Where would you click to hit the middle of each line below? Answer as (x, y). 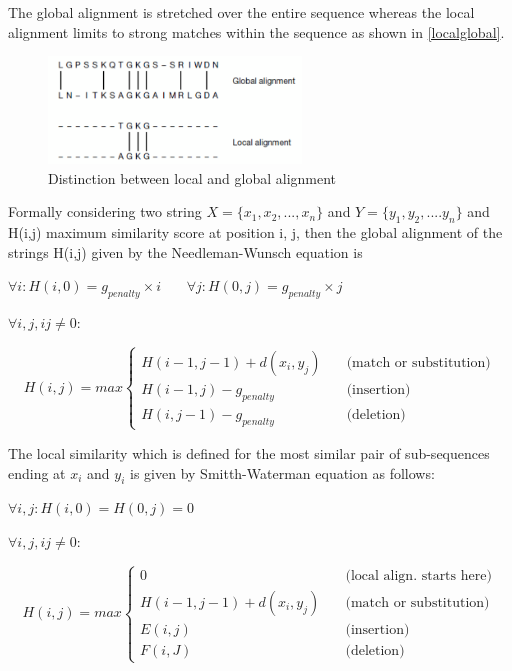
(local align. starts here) (418, 575)
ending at (37, 472)
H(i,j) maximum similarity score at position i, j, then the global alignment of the (255, 232)
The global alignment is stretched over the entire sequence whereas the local (241, 12)
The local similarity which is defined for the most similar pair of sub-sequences (249, 452)
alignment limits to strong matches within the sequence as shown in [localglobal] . (256, 31)
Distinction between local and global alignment (192, 177)
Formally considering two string (105, 211)
